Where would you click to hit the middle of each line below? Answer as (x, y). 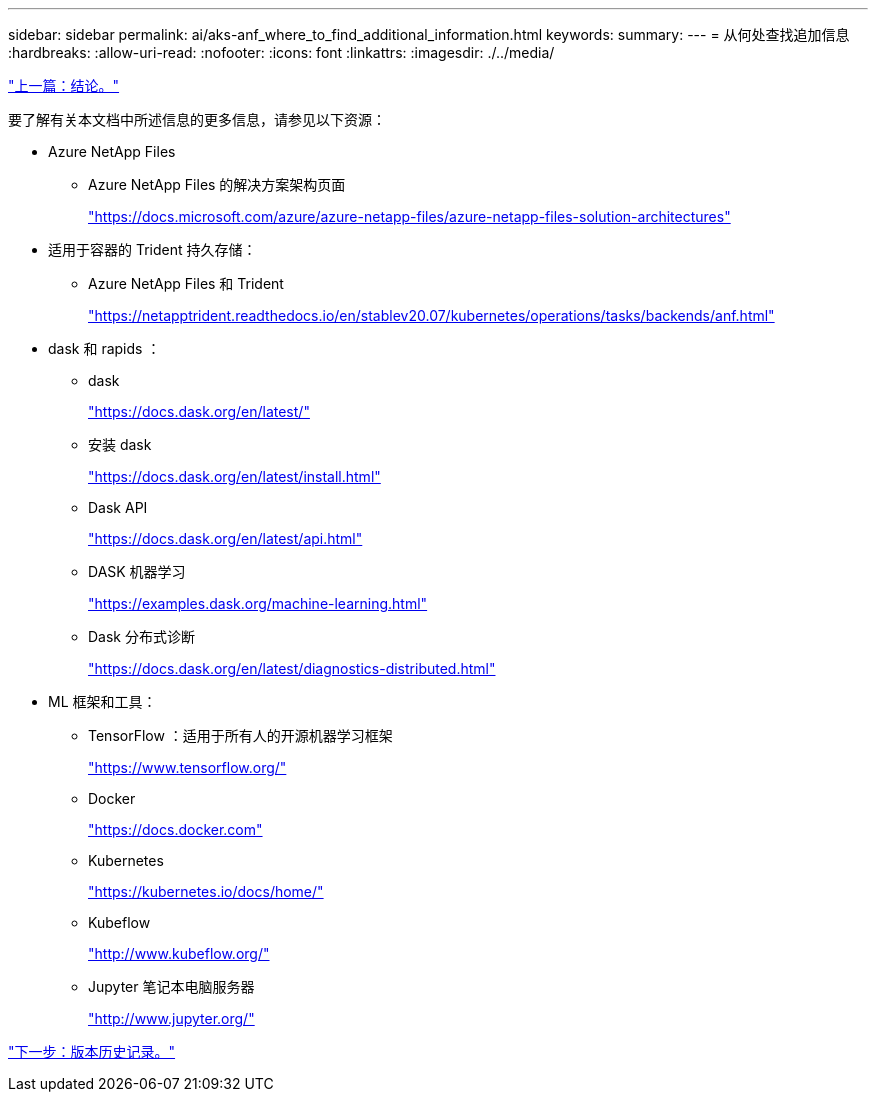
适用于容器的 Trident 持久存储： (152, 249)
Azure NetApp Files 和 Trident (186, 283)
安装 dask (120, 444)
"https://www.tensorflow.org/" (187, 767)
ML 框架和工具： (102, 701)
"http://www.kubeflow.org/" (179, 953)
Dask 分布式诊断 (141, 636)
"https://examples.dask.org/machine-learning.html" (258, 603)
